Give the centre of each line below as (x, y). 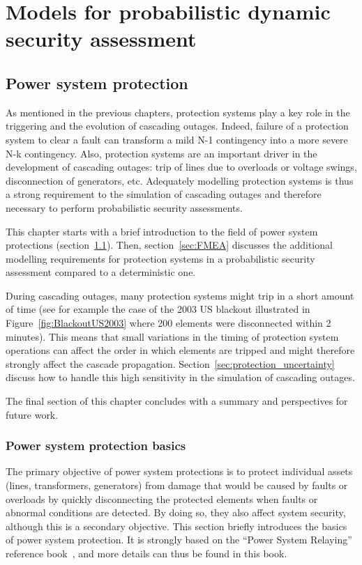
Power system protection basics (96, 446)
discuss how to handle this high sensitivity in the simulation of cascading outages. (180, 377)
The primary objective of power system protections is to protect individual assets (179, 471)
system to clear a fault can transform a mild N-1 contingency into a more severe (177, 139)
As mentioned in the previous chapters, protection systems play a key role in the (178, 112)
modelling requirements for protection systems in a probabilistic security (160, 258)
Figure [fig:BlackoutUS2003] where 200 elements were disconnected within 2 (168, 323)
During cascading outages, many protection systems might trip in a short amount (180, 295)
